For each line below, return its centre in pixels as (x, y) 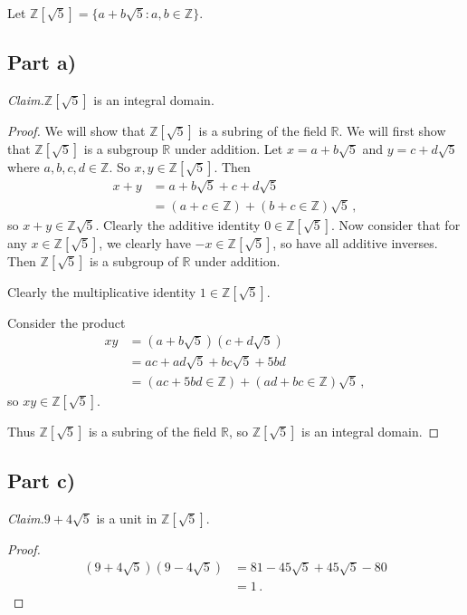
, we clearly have (145, 242)
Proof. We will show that (76, 131)
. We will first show (392, 131)
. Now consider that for (396, 224)
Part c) (42, 480)
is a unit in (127, 518)
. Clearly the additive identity (178, 224)
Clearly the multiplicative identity (102, 291)
